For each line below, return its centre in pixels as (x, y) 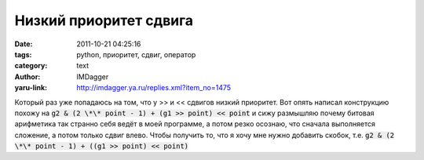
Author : (27, 76)
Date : (24, 44)
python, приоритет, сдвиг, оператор (136, 54)
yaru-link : (31, 88)
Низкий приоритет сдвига (104, 20)
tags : (23, 54)
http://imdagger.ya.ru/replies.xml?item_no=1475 (154, 88)
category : (31, 66)
